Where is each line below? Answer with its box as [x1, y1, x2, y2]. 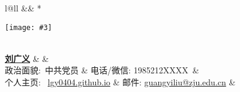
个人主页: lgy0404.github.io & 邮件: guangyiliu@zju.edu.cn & [5, 76, 236, 88]
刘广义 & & [5, 52, 49, 64]
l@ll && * [5, 2, 41, 14]
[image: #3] [5, 23, 52, 32]
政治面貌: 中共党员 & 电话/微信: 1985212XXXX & [5, 64, 199, 76]
